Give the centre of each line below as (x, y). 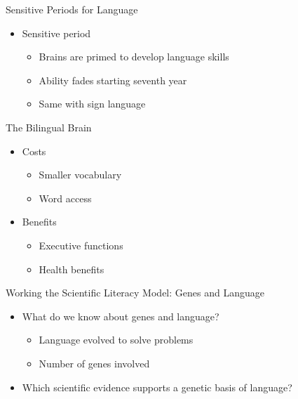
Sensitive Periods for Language (72, 9)
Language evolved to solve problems (116, 340)
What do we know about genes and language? (121, 316)
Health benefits (72, 269)
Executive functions (81, 245)
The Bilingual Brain (49, 127)
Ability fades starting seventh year (113, 80)
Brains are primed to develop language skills (134, 57)
